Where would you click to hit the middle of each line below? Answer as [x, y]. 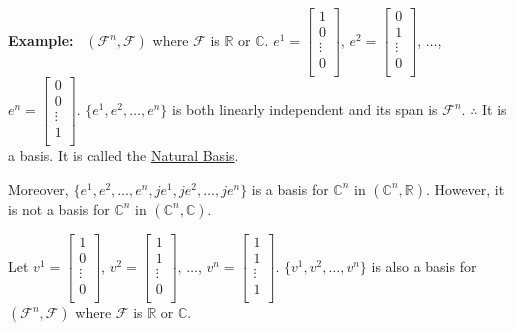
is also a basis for [424, 265]
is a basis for [290, 188]
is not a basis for [59, 208]
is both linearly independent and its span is [304, 109]
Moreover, [38, 188]
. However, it [465, 188]
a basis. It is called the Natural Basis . [123, 155]
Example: [41, 40]
